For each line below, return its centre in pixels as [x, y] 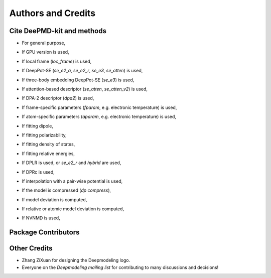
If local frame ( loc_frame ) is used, [57, 61]
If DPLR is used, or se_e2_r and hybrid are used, [72, 163]
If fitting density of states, [48, 144]
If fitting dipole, [38, 126]
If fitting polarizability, [44, 135]
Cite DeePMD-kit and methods [58, 31]
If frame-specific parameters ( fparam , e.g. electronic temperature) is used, [99, 107]
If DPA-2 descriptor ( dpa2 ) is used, [58, 98]
